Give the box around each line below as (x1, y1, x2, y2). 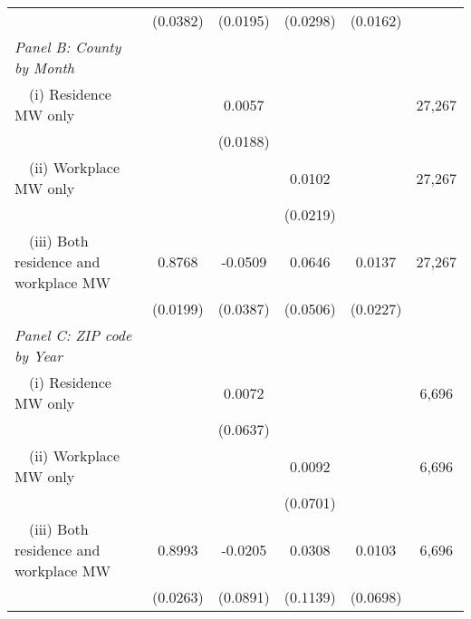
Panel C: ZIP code (14, 324, 132, 345)
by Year (14, 345, 62, 366)
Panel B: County (14, 36, 121, 57)
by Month (14, 57, 74, 78)
